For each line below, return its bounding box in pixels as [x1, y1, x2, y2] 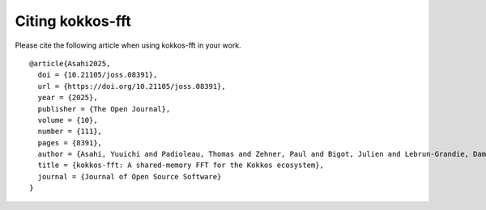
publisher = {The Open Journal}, [37, 104, 171, 113]
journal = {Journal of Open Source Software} [37, 172, 222, 181]
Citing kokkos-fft [15, 12, 131, 30]
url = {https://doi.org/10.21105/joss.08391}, [37, 82, 226, 90]
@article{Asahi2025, [29, 59, 111, 68]
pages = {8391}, [37, 138, 103, 147]
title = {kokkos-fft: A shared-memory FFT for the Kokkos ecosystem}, [37, 161, 324, 170]
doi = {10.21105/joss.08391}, [37, 70, 158, 80]
